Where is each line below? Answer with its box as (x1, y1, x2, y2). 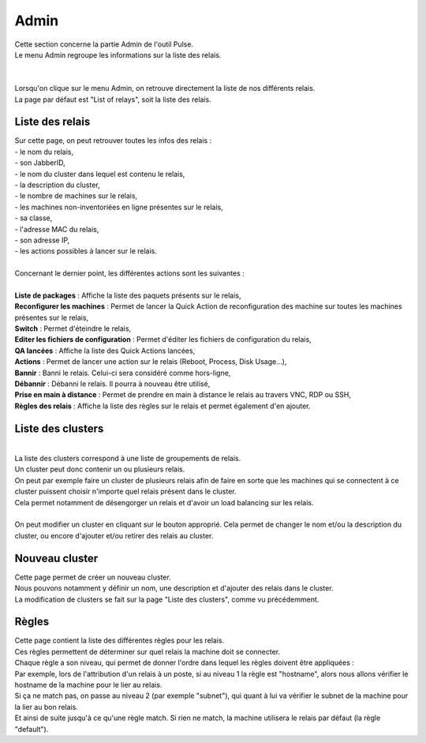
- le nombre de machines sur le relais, (14, 191, 138, 201)
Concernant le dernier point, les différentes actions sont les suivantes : (14, 268, 245, 278)
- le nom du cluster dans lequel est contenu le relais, (14, 169, 185, 178)
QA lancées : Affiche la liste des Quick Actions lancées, (14, 346, 196, 355)
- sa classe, (14, 213, 53, 223)
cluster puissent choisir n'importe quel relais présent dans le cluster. (14, 486, 237, 497)
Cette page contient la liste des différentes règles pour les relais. (14, 636, 225, 645)
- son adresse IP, (14, 235, 70, 245)
